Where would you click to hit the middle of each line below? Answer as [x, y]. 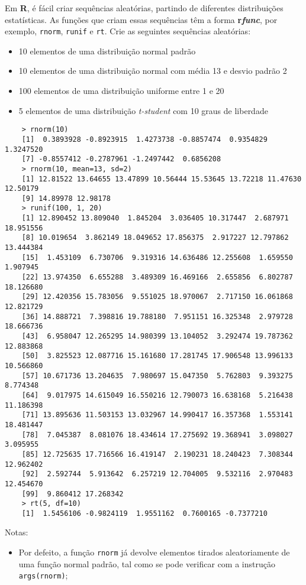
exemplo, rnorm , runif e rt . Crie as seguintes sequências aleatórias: [128, 31]
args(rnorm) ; [43, 575]
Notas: [17, 532]
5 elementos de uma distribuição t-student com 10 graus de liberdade [143, 110]
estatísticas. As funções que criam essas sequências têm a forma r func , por [141, 19]
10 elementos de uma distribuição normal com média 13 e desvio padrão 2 [153, 71]
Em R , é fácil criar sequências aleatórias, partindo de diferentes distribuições [144, 8]
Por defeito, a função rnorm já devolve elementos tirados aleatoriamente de [154, 552]
